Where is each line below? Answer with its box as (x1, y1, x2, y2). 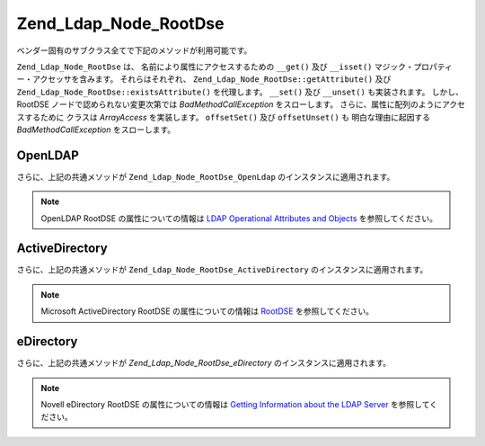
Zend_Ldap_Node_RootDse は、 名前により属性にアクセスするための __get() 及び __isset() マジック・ (16, 61, 414, 72)
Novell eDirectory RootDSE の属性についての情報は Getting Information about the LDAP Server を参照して (40, 398, 430, 409)
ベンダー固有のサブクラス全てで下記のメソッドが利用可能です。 (16, 45, 252, 56)
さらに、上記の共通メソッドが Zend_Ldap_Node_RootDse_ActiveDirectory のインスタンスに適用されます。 (16, 264, 428, 275)
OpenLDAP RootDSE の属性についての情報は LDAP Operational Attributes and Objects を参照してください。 (40, 212, 437, 224)
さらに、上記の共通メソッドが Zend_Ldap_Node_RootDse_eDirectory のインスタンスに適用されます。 (16, 358, 392, 369)
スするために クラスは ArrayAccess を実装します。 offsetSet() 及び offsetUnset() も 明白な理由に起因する (16, 111, 431, 122)
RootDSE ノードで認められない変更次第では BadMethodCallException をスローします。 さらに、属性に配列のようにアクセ (16, 99, 466, 110)
